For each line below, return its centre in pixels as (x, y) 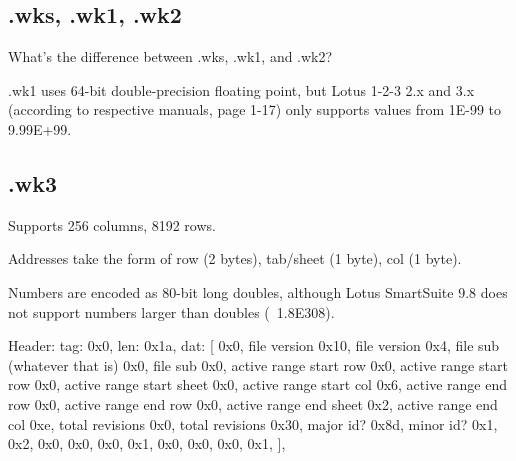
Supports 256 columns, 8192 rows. (112, 224)
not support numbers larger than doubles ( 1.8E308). (171, 311)
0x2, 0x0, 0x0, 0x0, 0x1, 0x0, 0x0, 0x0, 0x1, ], (147, 443)
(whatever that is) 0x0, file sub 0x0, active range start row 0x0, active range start (258, 364)
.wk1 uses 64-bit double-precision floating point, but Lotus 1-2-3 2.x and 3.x (241, 89)
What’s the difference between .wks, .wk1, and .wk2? (170, 56)
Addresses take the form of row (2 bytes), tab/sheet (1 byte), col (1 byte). (235, 258)
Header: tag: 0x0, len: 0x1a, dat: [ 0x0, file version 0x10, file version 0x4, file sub (254, 345)
